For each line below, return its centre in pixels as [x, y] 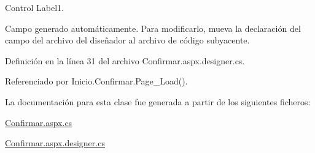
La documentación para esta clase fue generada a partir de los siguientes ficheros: [158, 101]
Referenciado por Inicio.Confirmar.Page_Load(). [96, 81]
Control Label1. [34, 7]
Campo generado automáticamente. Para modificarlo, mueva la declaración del [153, 28]
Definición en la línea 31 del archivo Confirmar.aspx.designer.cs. [125, 60]
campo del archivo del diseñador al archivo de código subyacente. [127, 40]
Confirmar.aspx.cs [39, 122]
